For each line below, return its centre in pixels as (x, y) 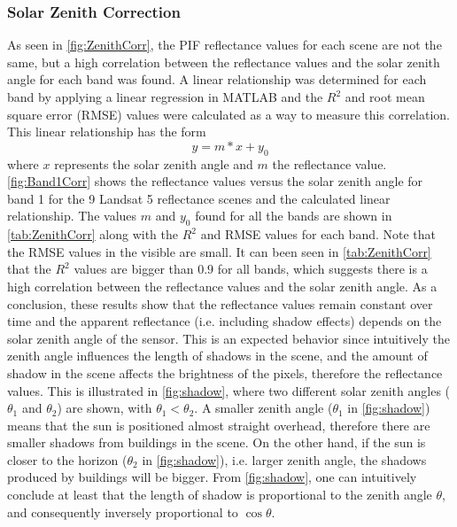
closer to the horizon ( (67, 459)
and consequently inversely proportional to (123, 511)
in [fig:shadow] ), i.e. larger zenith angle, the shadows (284, 459)
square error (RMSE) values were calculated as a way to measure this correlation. (228, 114)
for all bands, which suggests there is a (322, 269)
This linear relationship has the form (107, 132)
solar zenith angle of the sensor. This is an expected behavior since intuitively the (228, 338)
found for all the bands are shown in (294, 216)
